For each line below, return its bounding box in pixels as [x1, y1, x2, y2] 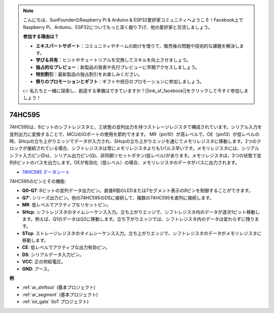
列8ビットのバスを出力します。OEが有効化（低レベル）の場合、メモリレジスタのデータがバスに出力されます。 [9, 160, 239, 166]
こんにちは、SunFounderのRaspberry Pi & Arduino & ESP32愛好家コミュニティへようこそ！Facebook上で [23, 17, 244, 23]
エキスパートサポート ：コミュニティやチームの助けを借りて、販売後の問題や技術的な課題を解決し [36, 43, 239, 49]
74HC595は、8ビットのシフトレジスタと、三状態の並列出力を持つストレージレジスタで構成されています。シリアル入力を [9, 124, 262, 130]
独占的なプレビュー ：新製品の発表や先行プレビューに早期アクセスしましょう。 [36, 64, 200, 70]
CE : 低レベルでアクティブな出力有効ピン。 [22, 244, 110, 251]
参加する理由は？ [23, 34, 59, 40]
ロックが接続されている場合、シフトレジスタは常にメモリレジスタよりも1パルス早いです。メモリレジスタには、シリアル [9, 145, 260, 151]
